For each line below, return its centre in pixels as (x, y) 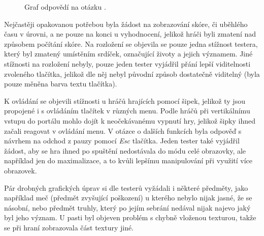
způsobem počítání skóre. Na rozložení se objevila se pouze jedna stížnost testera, (131, 43)
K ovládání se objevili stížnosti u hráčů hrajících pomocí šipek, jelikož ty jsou (125, 100)
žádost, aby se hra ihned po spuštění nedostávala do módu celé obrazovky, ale (125, 150)
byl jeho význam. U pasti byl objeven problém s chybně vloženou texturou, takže (130, 217)
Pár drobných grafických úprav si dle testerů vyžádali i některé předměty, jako (126, 187)
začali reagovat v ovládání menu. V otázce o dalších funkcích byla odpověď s (123, 130)
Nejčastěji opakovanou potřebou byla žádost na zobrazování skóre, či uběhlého (126, 24)
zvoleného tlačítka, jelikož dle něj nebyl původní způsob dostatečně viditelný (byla (132, 73)
